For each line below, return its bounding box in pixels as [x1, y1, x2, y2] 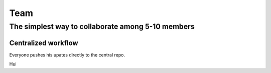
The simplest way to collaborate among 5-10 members [9, 22, 195, 31]
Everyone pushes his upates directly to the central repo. [9, 51, 125, 57]
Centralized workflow [9, 38, 78, 47]
